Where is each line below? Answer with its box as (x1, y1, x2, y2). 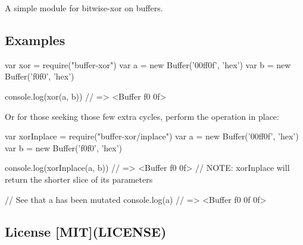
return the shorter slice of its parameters (5, 173, 153, 185)
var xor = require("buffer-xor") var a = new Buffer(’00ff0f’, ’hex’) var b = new (5, 58, 291, 71)
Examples (5, 30, 65, 49)
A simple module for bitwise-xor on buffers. (5, 2, 163, 14)
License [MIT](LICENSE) (5, 222, 167, 240)
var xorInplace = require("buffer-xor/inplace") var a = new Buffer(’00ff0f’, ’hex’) (5, 130, 299, 142)
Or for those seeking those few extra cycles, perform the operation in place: (5, 110, 279, 122)
